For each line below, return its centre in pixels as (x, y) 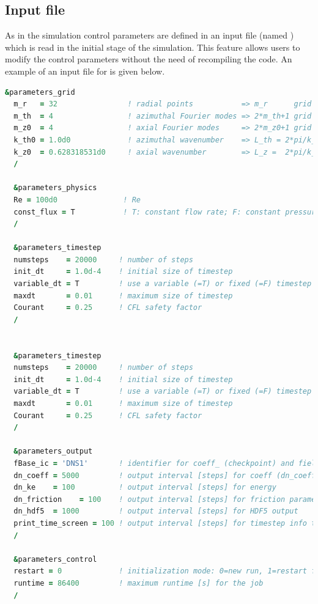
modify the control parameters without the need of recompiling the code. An (149, 59)
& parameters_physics (55, 188)
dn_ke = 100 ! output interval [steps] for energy (145, 488)
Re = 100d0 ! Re (77, 200)
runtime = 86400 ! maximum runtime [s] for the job (139, 583)
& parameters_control (55, 559)
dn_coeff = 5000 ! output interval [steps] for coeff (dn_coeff (165, 475)
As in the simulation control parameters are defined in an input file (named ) (150, 35)
